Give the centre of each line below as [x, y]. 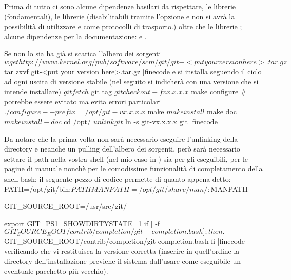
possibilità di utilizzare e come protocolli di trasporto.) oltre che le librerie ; [123, 26]
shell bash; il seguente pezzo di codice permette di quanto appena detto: [118, 178]
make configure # [219, 91]
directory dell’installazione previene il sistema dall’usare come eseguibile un [122, 261]
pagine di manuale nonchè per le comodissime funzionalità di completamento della [133, 169]
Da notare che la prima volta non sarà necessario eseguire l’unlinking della [121, 138]
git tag [101, 91]
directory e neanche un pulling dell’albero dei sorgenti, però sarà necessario [122, 149]
